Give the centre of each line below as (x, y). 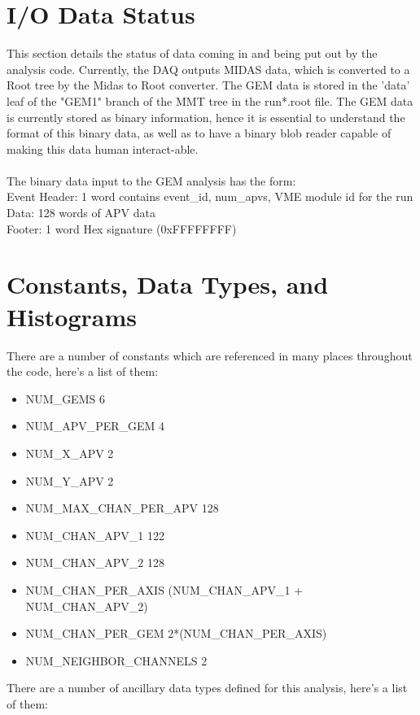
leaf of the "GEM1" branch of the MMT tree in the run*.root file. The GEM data (210, 100)
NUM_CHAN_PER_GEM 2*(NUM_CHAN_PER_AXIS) (176, 633)
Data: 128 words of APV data (81, 213)
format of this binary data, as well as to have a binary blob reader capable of (199, 133)
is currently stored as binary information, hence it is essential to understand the (206, 117)
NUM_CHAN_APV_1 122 (95, 535)
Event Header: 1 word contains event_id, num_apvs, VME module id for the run (210, 196)
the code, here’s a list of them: (83, 371)
